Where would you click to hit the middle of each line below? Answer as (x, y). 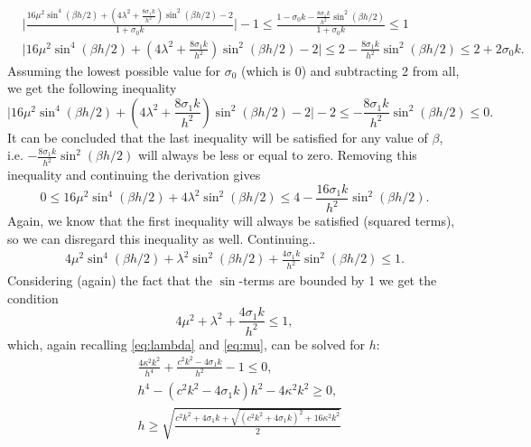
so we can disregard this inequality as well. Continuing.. (162, 238)
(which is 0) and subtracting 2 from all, (350, 70)
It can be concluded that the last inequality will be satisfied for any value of (218, 137)
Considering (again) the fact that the (110, 280)
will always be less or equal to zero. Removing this (277, 155)
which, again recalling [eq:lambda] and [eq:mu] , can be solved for (186, 344)
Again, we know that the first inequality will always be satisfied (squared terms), (231, 221)
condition (33, 298)
